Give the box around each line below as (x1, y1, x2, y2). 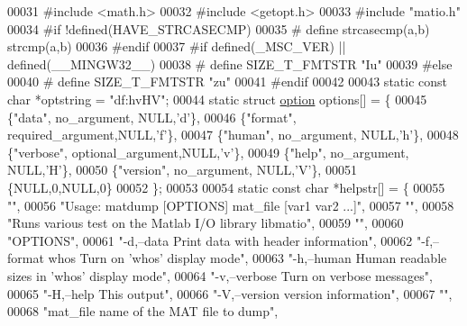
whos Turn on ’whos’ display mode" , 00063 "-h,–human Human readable (48, 249, 447, 267)
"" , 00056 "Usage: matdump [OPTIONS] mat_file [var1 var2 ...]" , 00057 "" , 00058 (7, 195, 454, 214)
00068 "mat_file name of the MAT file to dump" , (7, 302, 279, 321)
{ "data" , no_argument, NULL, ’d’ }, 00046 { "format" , (7, 107, 297, 126)
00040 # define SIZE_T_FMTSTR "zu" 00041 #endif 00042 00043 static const (7, 72, 448, 91)
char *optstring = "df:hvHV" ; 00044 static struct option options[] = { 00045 (7, 89, 427, 108)
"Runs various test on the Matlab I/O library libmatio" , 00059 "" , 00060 (7, 213, 404, 232)
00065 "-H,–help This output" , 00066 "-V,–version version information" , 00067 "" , (7, 284, 453, 303)
